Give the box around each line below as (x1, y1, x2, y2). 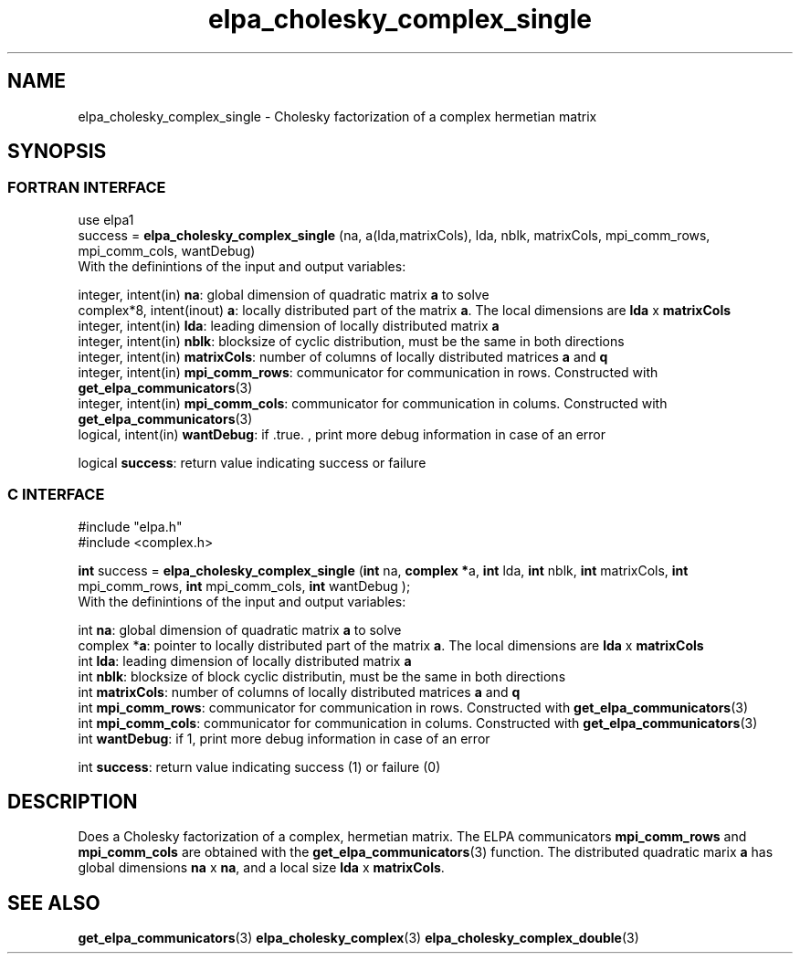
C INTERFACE (7, 485, 105, 504)
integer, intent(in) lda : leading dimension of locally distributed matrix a (78, 317, 500, 333)
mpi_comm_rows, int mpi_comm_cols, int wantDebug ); (78, 577, 411, 594)
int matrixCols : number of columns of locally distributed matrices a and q (78, 683, 521, 700)
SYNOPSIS (7, 140, 107, 164)
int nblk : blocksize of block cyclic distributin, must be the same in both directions (78, 668, 566, 684)
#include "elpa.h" (78, 518, 183, 534)
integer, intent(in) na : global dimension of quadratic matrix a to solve (78, 286, 489, 302)
